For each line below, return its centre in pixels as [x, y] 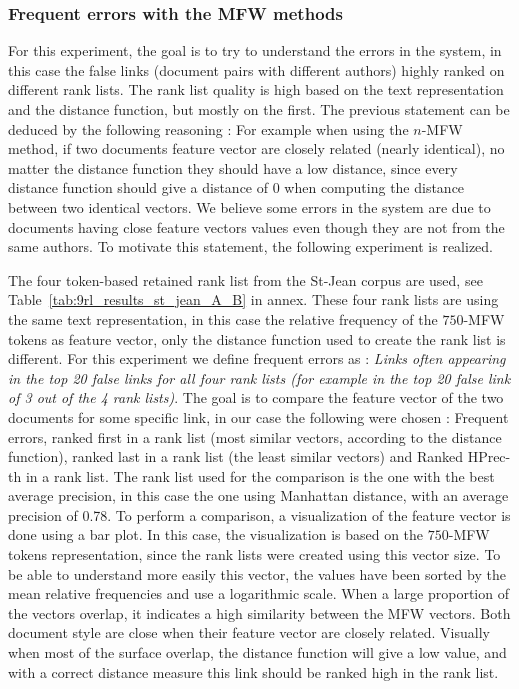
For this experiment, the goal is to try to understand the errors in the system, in [255, 50]
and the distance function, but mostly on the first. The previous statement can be [259, 109]
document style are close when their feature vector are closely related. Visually [249, 632]
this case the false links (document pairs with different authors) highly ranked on [256, 69]
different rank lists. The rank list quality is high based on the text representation [256, 89]
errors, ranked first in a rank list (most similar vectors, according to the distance [255, 436]
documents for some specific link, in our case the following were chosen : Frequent [258, 416]
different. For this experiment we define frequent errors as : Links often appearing [257, 358]
